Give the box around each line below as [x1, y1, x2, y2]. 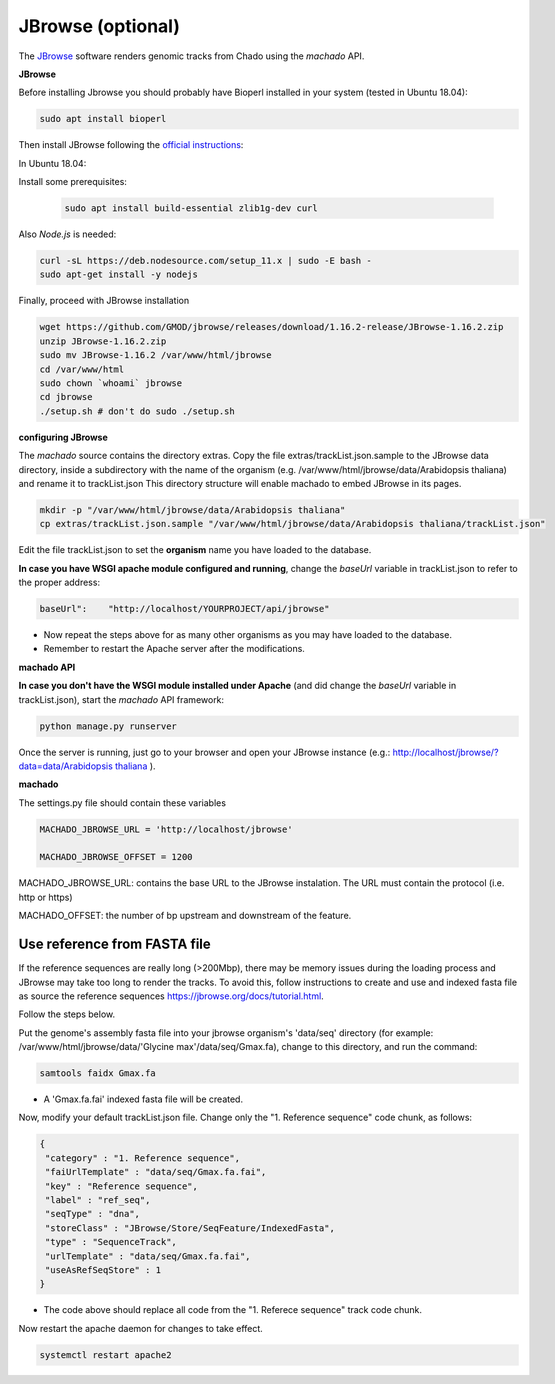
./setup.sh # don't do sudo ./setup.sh [39, 405, 235, 417]
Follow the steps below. [18, 1008, 115, 1020]
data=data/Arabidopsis [18, 760, 114, 772]
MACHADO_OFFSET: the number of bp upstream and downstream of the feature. [18, 910, 352, 922]
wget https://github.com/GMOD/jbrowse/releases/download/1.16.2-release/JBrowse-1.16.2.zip [39, 321, 504, 333]
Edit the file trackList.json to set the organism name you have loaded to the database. [18, 544, 372, 556]
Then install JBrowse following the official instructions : [18, 139, 244, 151]
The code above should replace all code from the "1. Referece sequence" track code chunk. [43, 1304, 423, 1316]
